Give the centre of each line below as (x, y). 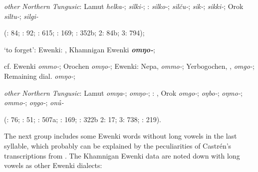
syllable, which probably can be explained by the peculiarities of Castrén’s (118, 145)
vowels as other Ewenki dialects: (53, 165)
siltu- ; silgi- (21, 16)
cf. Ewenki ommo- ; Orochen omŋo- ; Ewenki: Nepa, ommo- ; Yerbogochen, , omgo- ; (129, 66)
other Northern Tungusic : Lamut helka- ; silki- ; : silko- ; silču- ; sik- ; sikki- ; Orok (124, 6)
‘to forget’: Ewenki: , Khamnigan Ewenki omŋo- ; (80, 49)
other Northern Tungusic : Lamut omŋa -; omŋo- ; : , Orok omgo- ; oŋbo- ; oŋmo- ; (123, 92)
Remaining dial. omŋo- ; (40, 76)
